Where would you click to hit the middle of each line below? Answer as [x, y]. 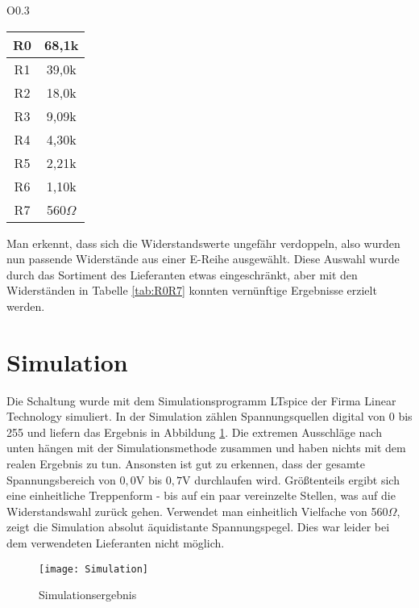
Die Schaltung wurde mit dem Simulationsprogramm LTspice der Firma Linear [201, 400]
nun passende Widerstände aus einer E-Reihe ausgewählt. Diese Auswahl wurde [203, 259]
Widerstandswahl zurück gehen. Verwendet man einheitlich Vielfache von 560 [197, 511]
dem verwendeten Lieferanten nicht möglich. [116, 543]
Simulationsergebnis [88, 595]
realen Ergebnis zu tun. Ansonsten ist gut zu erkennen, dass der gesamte [186, 464]
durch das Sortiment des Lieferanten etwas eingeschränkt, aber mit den [182, 274]
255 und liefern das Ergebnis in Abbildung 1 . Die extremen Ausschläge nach [194, 432]
